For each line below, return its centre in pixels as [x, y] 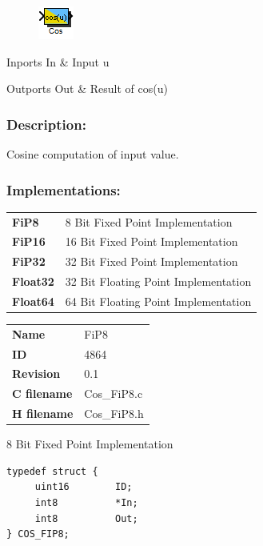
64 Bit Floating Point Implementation [158, 301]
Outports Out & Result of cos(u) [87, 88]
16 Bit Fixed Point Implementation [151, 241]
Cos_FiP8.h [114, 414]
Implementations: [64, 189]
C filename [42, 393]
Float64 [33, 301]
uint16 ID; [84, 487]
